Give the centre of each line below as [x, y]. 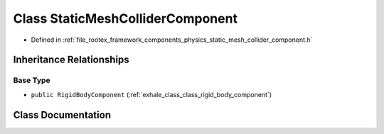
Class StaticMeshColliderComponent [126, 18]
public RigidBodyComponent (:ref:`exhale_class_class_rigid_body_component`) [151, 94]
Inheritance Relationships [71, 60]
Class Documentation [62, 115]
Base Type [32, 80]
